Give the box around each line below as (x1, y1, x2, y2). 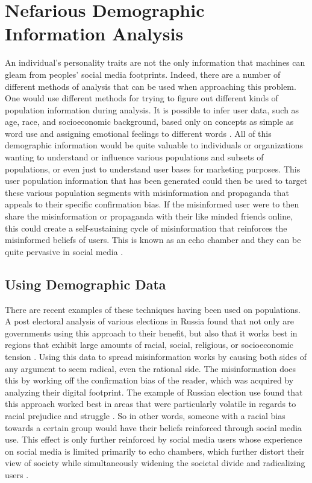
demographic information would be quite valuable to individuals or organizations (5, 139, 304, 151)
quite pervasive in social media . (5, 245, 123, 257)
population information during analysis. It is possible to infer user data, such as (5, 103, 299, 116)
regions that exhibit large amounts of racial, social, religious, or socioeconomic (5, 338, 293, 351)
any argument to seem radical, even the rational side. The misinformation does (5, 362, 296, 374)
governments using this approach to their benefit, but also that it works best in (5, 326, 298, 339)
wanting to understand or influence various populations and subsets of (5, 151, 264, 163)
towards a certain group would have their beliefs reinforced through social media (5, 421, 302, 434)
